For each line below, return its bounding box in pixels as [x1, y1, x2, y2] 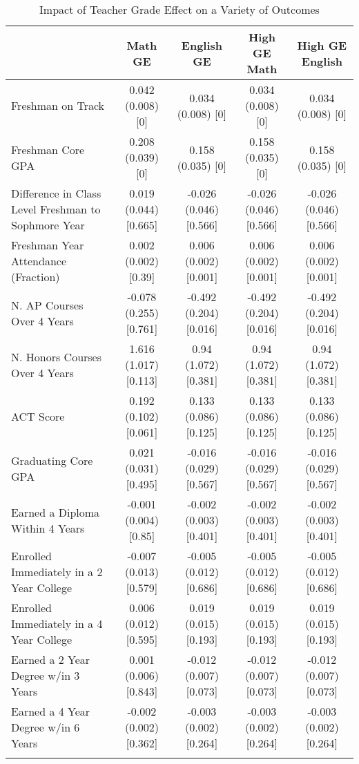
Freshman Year [11, 237, 84, 253]
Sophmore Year [11, 217, 85, 233]
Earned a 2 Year [11, 651, 90, 667]
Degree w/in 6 [11, 719, 80, 735]
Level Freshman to [11, 201, 101, 217]
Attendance [11, 253, 67, 269]
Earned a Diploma [11, 504, 100, 520]
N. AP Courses [11, 296, 84, 313]
